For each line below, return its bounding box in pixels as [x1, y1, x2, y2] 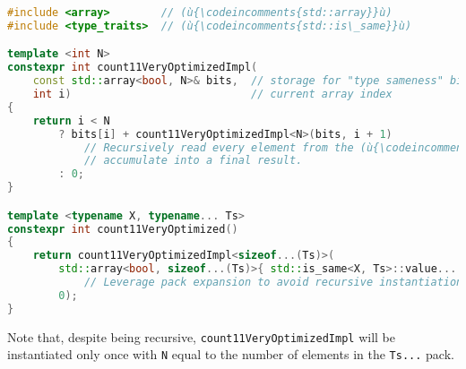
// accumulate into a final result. [83, 154, 303, 167]
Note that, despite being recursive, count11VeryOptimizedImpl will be [7, 327, 395, 346]
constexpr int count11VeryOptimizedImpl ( [7, 61, 258, 74]
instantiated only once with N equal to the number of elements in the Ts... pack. [7, 345, 454, 364]
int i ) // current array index [32, 88, 393, 101]
